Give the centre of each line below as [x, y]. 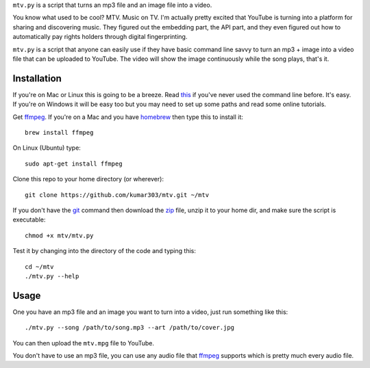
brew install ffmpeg [59, 133]
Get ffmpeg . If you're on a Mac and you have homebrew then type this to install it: [128, 117]
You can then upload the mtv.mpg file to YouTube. [83, 343]
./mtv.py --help [52, 276]
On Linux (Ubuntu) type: [47, 148]
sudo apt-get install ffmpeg [74, 163]
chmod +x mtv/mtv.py [59, 235]
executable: [29, 220]
